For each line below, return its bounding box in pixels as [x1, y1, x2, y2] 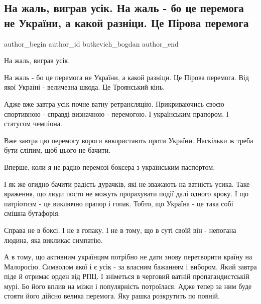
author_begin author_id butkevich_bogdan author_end [4, 38, 179, 49]
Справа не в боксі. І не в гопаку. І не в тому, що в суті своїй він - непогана [4, 224, 236, 235]
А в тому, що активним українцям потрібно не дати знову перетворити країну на [4, 251, 252, 262]
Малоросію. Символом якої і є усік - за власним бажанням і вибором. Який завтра [4, 261, 257, 271]
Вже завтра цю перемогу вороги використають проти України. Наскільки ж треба [4, 135, 253, 145]
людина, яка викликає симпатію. [4, 234, 103, 245]
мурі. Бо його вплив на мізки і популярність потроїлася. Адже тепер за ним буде [4, 280, 252, 291]
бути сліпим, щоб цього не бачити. [4, 145, 111, 155]
